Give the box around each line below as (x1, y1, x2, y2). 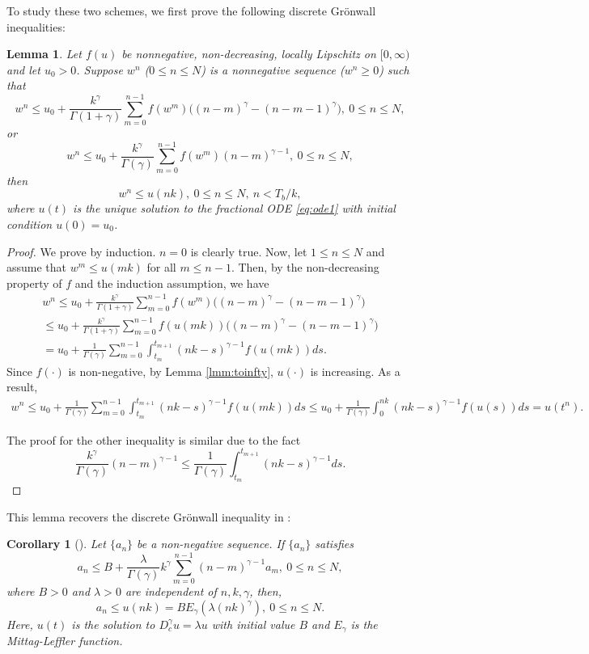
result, (6, 378, 38, 395)
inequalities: (6, 18, 66, 35)
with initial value (211, 615, 295, 632)
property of (6, 274, 62, 291)
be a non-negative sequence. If (137, 535, 285, 552)
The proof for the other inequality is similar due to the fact (6, 431, 301, 448)
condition (6, 216, 53, 232)
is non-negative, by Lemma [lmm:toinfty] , (68, 362, 273, 379)
